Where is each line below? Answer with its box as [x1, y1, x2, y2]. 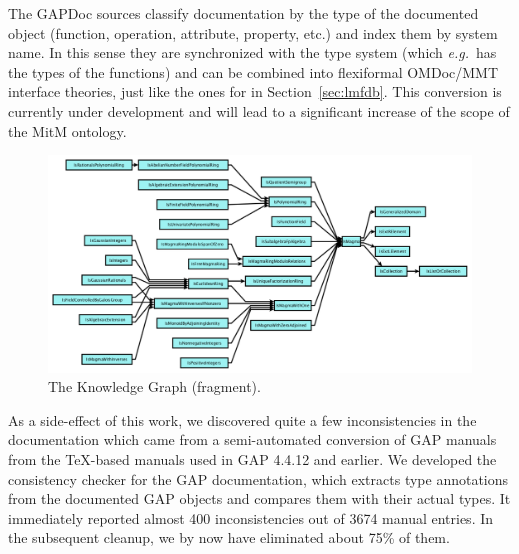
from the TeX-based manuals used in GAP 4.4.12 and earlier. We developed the [8, 448, 497, 469]
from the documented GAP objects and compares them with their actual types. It [8, 488, 511, 509]
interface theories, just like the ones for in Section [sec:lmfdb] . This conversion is [8, 81, 502, 102]
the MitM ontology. [8, 120, 127, 141]
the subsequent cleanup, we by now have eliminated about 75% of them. [8, 527, 450, 548]
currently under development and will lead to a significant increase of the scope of [8, 100, 510, 121]
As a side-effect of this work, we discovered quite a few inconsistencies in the [8, 409, 477, 430]
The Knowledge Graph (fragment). [48, 376, 261, 397]
